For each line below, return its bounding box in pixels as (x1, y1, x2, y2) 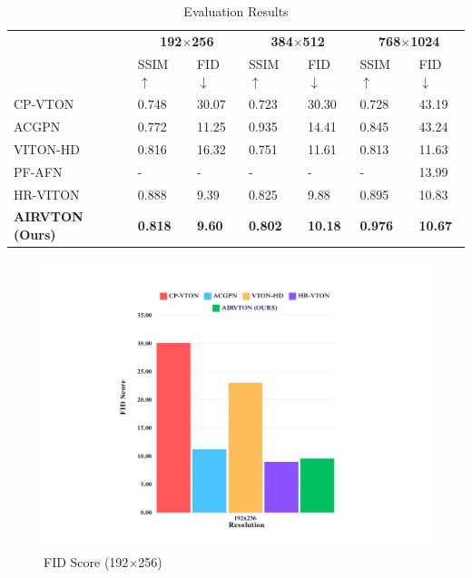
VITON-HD (14, 139, 80, 158)
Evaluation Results (183, 2, 289, 20)
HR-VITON (14, 184, 80, 203)
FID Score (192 (44, 552, 129, 571)
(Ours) (14, 224, 56, 243)
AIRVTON (14, 207, 84, 226)
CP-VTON (14, 94, 74, 113)
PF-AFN (14, 162, 63, 181)
